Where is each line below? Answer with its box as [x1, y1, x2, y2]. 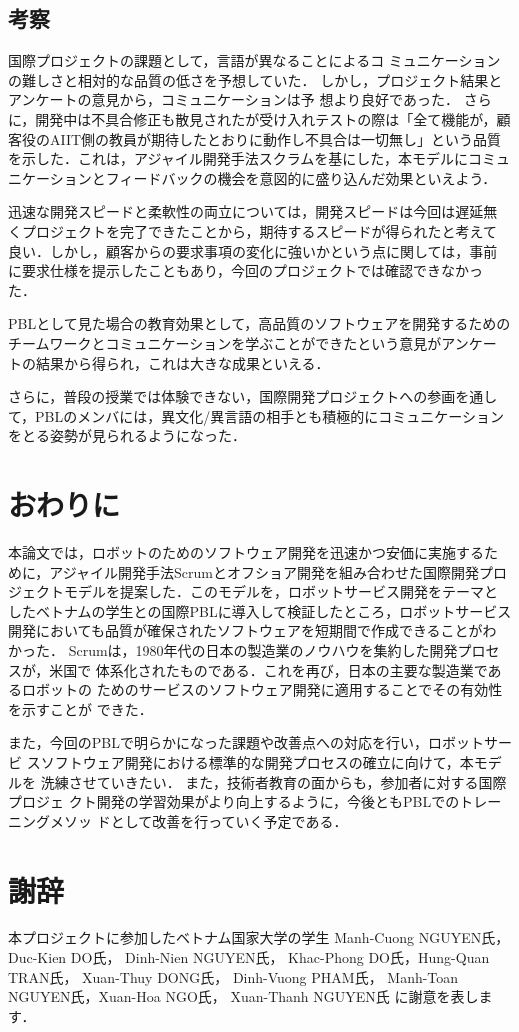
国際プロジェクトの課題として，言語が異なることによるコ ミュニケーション [8, 50, 501, 71]
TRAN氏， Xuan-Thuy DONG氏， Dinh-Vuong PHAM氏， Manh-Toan [8, 966, 459, 987]
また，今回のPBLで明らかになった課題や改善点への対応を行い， [8, 732, 428, 753]
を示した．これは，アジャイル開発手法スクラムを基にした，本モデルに [8, 148, 469, 169]
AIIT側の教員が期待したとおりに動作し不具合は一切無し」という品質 [49, 128, 502, 149]
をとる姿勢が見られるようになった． [8, 425, 246, 446]
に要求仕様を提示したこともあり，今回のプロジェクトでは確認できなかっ [8, 260, 484, 281]
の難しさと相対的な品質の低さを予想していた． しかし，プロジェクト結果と [8, 69, 503, 90]
